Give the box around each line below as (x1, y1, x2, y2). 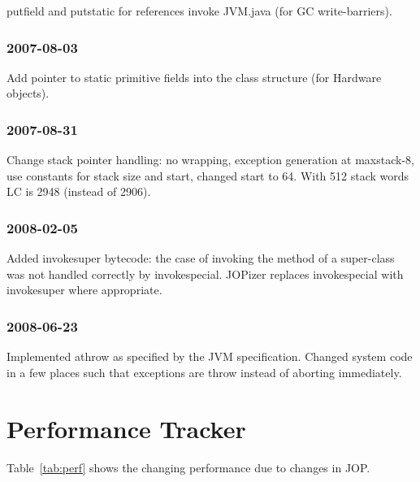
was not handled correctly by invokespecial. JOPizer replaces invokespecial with (6, 265, 404, 282)
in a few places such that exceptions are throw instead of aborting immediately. (6, 363, 402, 380)
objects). (6, 85, 50, 102)
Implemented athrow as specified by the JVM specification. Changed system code (6, 348, 413, 365)
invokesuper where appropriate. (6, 281, 162, 298)
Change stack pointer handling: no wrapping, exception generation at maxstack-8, (6, 151, 414, 168)
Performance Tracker (6, 411, 246, 445)
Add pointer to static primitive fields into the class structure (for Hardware (6, 68, 382, 85)
